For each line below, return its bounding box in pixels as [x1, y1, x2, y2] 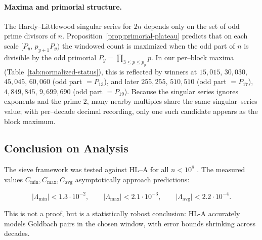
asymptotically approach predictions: [75, 174, 190, 184]
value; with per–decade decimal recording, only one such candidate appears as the [4, 105, 258, 116]
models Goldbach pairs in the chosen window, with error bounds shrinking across [4, 218, 256, 228]
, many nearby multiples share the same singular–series [86, 96, 257, 106]
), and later [104, 76, 139, 87]
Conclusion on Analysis [4, 140, 128, 156]
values [4, 174, 23, 184]
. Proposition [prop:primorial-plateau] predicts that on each [62, 30, 248, 41]
